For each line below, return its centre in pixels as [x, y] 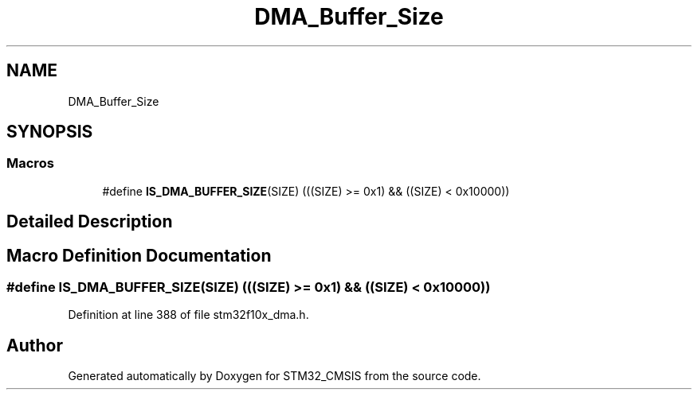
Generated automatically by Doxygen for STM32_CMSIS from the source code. [274, 376]
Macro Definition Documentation [139, 255]
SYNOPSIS [50, 132]
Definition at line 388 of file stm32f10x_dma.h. [188, 315]
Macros [30, 163]
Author [35, 345]
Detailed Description [90, 222]
